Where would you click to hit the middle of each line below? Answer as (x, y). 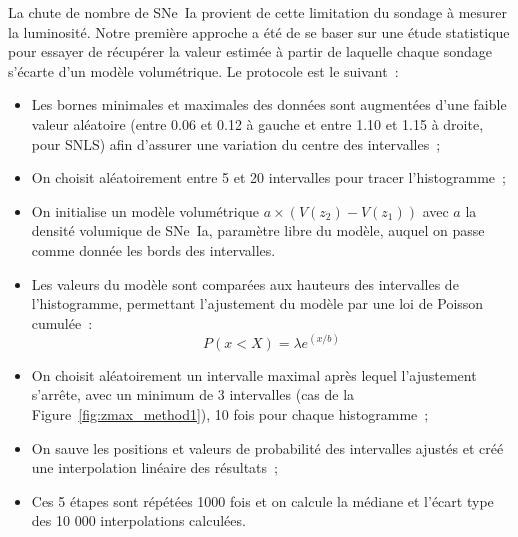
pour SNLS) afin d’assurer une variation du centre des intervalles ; (236, 143)
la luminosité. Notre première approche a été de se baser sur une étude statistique (259, 31)
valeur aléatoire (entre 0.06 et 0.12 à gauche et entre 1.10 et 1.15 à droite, (257, 123)
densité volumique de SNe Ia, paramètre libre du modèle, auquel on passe (258, 230)
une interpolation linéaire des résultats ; (154, 467)
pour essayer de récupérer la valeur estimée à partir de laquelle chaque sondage (250, 51)
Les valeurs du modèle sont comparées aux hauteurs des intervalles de (245, 283)
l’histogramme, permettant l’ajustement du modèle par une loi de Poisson (257, 303)
